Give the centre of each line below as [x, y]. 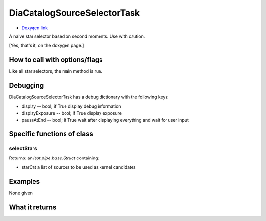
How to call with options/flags [56, 60]
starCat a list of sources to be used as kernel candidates [79, 167]
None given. [21, 193]
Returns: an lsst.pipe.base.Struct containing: [54, 158]
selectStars [23, 149]
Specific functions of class [51, 134]
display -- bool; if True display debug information [71, 106]
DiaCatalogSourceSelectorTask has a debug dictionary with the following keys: [89, 97]
